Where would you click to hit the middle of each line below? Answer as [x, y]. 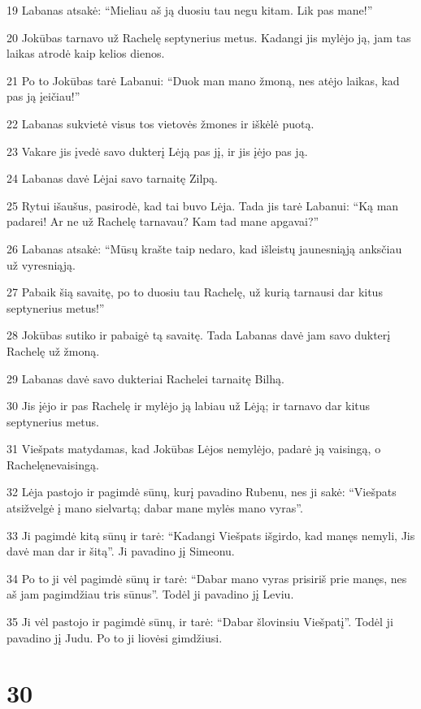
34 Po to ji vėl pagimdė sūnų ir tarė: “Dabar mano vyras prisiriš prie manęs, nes [207, 578]
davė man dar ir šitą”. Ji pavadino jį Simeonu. [121, 551]
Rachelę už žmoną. [53, 350]
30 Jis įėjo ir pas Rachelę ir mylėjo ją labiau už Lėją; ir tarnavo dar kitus [189, 406]
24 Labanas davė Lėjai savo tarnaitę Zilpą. [112, 178]
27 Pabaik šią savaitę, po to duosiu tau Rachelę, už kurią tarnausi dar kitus [195, 292]
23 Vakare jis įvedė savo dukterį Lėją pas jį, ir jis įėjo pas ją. [157, 151]
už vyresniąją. [41, 264]
